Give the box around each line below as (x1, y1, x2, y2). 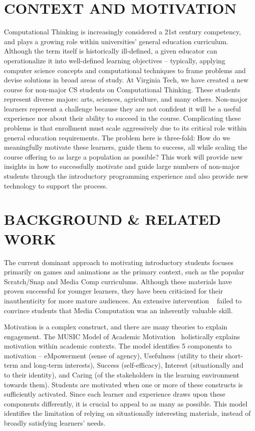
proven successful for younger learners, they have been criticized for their (4, 286, 223, 296)
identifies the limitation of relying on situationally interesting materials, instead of (4, 408, 251, 418)
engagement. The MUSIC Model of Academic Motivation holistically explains (4, 331, 240, 341)
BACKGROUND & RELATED (4, 209, 221, 229)
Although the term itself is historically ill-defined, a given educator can (4, 46, 217, 56)
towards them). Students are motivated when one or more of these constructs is (4, 379, 243, 389)
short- (225, 350, 243, 360)
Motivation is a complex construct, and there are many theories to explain (4, 322, 228, 332)
